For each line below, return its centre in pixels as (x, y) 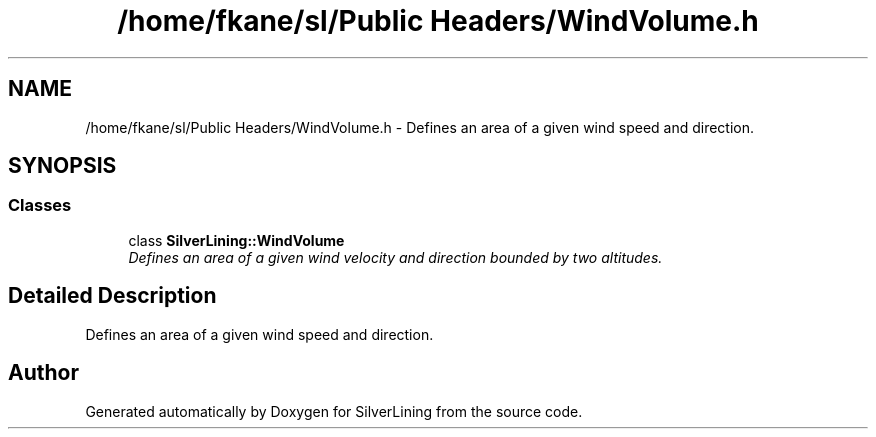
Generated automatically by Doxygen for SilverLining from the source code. (334, 411)
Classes (40, 205)
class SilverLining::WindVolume (236, 240)
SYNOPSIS (62, 166)
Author (43, 373)
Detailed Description (112, 296)
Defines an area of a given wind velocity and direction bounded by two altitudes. (395, 257)
